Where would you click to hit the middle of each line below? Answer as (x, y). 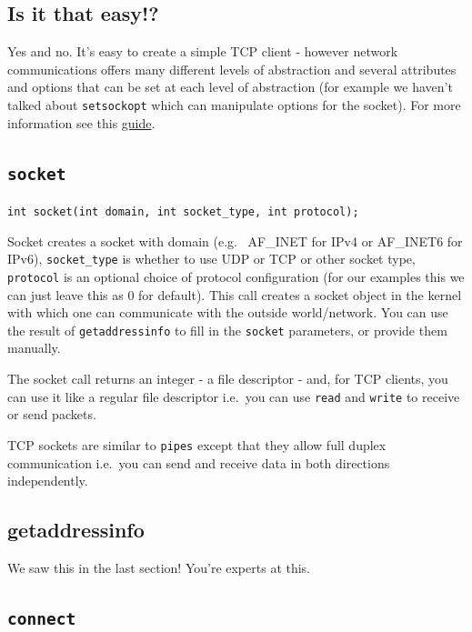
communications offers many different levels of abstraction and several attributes (232, 69)
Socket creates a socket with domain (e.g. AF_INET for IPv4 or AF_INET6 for (235, 241)
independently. (48, 481)
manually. (34, 348)
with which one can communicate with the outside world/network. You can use (228, 312)
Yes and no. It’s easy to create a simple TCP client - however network (203, 51)
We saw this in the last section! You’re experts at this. (159, 567)
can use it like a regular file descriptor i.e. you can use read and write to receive (234, 396)
